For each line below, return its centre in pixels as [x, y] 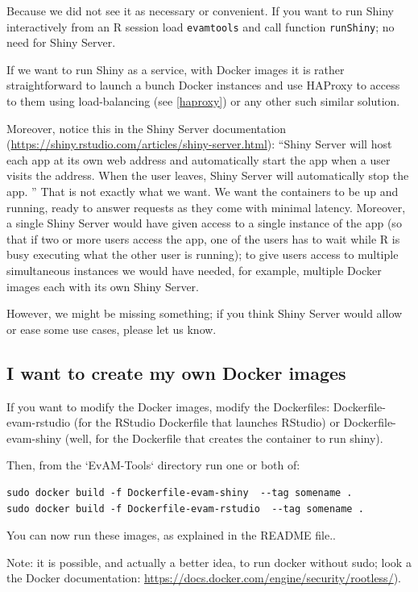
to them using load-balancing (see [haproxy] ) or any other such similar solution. [203, 101]
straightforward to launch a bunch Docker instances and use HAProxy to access [203, 85]
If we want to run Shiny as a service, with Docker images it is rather [176, 69]
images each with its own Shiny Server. [103, 286]
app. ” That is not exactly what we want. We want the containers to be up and [203, 191]
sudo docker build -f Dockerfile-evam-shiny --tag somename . [180, 492]
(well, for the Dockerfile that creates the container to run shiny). [224, 438]
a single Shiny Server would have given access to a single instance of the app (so [204, 223]
